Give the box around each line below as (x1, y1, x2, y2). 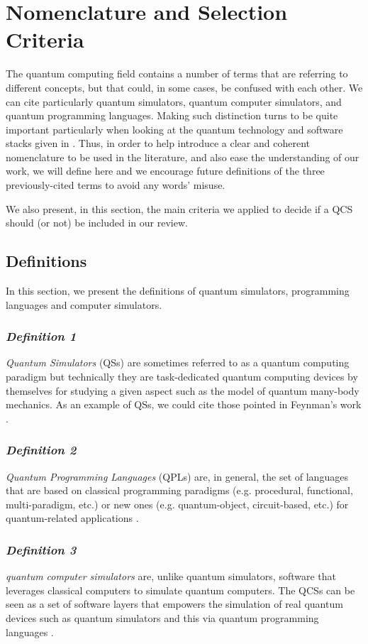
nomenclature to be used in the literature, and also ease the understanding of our (6, 149, 359, 164)
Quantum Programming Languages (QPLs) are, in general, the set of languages (6, 469, 348, 484)
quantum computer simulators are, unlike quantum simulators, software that (6, 569, 337, 584)
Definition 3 (6, 540, 77, 558)
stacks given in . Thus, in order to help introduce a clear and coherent (6, 136, 310, 151)
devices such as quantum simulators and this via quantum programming (6, 611, 319, 626)
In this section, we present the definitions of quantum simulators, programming (6, 283, 350, 298)
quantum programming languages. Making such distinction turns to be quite (6, 108, 338, 123)
